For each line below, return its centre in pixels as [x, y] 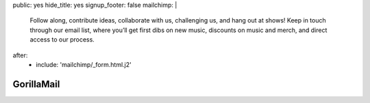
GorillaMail [36, 84]
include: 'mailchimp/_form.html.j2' [84, 64]
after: [20, 55]
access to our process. [62, 40]
